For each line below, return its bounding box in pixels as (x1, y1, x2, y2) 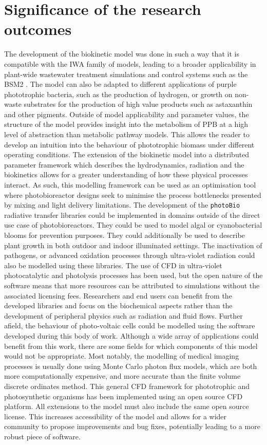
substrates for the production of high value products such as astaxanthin (24, 99, 253, 109)
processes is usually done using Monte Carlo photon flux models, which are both (4, 360, 257, 371)
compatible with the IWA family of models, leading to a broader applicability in (4, 58, 256, 69)
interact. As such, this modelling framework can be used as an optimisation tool (4, 179, 256, 190)
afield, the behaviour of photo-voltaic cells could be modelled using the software (4, 320, 255, 331)
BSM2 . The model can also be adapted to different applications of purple (4, 79, 237, 89)
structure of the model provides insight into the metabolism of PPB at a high (4, 119, 249, 129)
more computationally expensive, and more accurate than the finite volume (4, 370, 241, 381)
